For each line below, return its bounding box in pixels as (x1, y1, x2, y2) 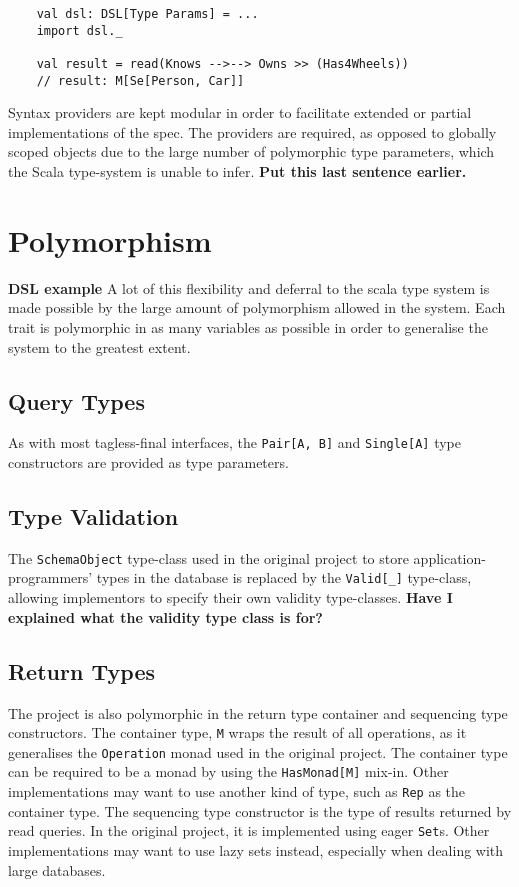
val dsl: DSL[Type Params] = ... (36, 7, 259, 21)
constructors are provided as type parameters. (8, 452, 289, 473)
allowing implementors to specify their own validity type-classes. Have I (8, 587, 453, 608)
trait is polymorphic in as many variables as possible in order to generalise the (8, 316, 488, 337)
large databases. (8, 859, 106, 880)
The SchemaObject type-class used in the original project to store (8, 547, 409, 568)
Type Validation (8, 501, 179, 531)
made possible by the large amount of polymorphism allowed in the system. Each (8, 297, 506, 318)
